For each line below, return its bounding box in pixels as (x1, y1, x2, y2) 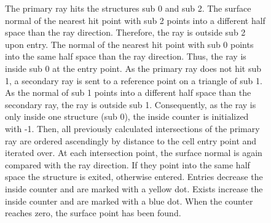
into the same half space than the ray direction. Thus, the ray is (5, 50, 246, 63)
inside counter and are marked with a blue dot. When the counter (5, 194, 253, 207)
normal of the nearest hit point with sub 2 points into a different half (5, 14, 265, 26)
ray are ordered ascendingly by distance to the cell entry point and (5, 134, 257, 147)
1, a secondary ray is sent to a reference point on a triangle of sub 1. (5, 74, 262, 87)
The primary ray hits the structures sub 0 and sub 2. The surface (5, 2, 251, 14)
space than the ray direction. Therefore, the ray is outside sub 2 (5, 26, 246, 39)
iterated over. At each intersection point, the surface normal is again (5, 146, 262, 159)
